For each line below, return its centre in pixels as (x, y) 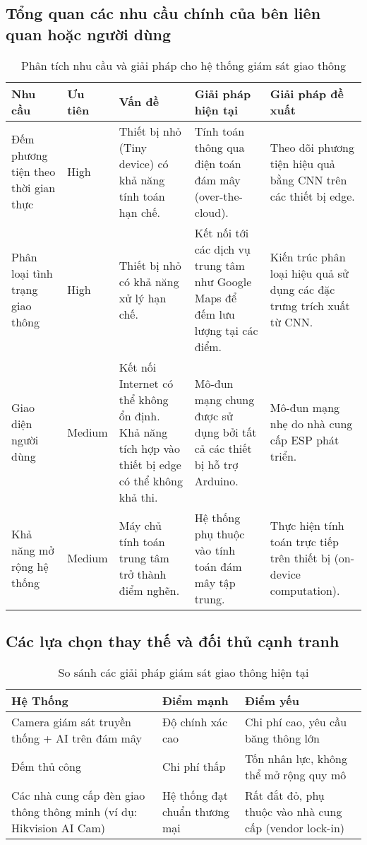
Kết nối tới (222, 232)
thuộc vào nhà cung (294, 811)
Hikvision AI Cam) (58, 827)
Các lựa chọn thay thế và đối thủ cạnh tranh (173, 640)
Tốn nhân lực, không (296, 758)
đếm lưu (215, 314)
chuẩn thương (196, 811)
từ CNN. (291, 322)
